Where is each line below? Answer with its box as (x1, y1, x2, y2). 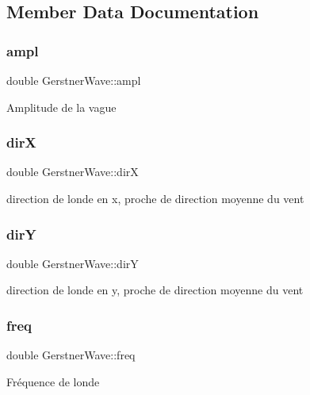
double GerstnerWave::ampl (6, 72, 141, 88)
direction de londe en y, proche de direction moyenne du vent (6, 282, 304, 298)
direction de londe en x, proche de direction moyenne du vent (6, 190, 304, 206)
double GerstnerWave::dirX (6, 163, 139, 180)
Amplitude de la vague (6, 98, 117, 115)
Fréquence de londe (6, 373, 100, 389)
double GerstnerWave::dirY (6, 255, 139, 271)
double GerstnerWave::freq (6, 347, 136, 363)
